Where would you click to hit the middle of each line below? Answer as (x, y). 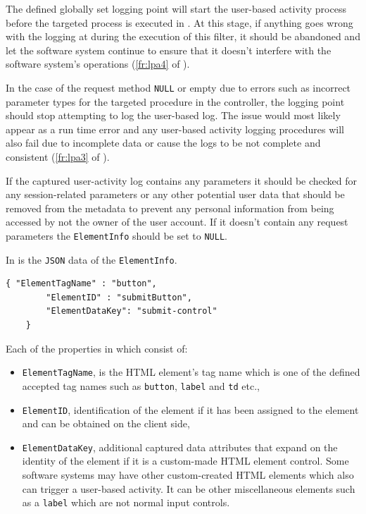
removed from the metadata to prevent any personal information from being (170, 208)
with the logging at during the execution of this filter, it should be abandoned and (183, 36)
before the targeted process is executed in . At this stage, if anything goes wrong (179, 22)
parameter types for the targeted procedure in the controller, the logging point (175, 101)
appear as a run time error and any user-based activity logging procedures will (175, 129)
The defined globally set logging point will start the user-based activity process (176, 8)
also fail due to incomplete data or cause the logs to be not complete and (163, 143)
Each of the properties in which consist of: (97, 348)
